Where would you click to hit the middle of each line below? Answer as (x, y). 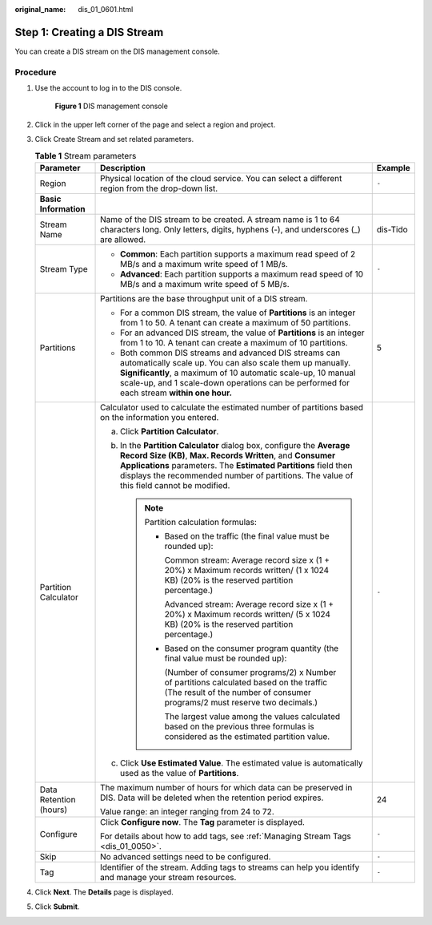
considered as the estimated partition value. (247, 736)
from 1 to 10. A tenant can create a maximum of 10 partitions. (234, 342)
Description (123, 168)
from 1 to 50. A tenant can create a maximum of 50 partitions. (236, 322)
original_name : (40, 9)
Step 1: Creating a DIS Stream (89, 32)
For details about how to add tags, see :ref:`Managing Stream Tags (226, 836)
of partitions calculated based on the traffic (246, 682)
